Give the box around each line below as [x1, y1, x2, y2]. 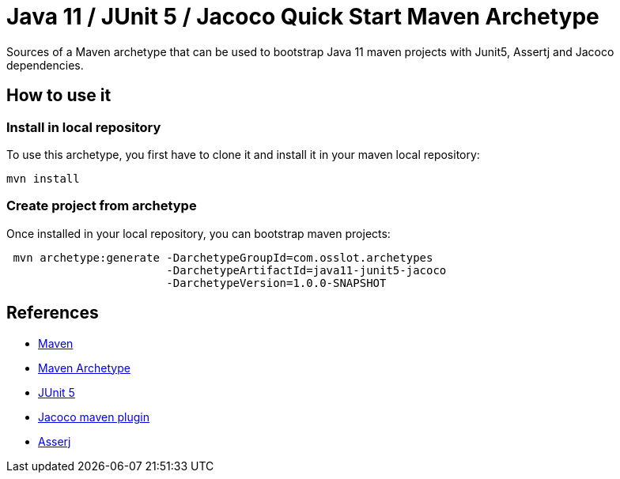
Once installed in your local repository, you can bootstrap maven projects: [6, 226, 391, 240]
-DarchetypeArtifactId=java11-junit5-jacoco [166, 263, 447, 277]
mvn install [6, 172, 80, 185]
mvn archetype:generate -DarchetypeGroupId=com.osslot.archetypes [13, 251, 433, 264]
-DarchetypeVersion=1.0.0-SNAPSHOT [166, 276, 387, 289]
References [6, 303, 99, 323]
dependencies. [6, 58, 84, 72]
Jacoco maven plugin [38, 409, 149, 424]
